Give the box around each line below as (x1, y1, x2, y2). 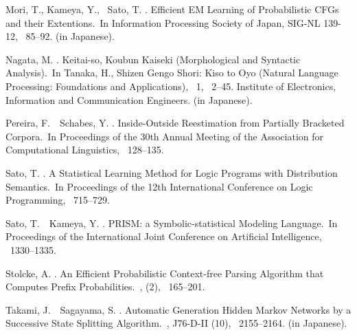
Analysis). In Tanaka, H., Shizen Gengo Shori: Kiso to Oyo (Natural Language (5, 65, 338, 80)
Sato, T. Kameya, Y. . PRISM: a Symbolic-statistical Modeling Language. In (5, 215, 338, 230)
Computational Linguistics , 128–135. (5, 142, 164, 157)
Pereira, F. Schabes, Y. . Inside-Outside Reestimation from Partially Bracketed (5, 116, 345, 130)
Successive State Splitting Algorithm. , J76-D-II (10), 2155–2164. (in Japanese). (5, 316, 347, 330)
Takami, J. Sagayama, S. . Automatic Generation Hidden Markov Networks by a (5, 302, 352, 316)
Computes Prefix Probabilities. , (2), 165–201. (5, 279, 205, 294)
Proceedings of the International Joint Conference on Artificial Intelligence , (5, 229, 322, 244)
